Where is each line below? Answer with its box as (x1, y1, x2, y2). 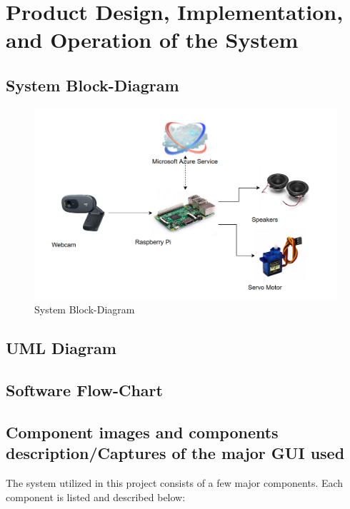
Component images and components (6, 420, 279, 443)
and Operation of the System (6, 25, 299, 54)
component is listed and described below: (6, 489, 186, 504)
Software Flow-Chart (6, 379, 163, 401)
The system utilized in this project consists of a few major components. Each (6, 475, 344, 490)
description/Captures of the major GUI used (6, 442, 345, 464)
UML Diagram (6, 337, 116, 359)
